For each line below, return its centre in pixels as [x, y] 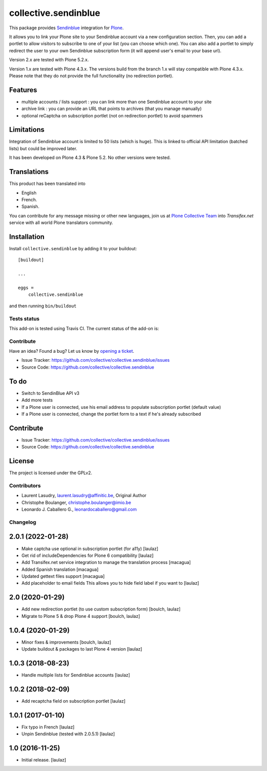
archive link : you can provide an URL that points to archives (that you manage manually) [112, 109]
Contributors [25, 486]
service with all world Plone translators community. [61, 222]
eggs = [26, 288]
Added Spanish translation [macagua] [60, 569]
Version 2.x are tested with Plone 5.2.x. [49, 60]
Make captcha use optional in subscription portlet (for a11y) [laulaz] [90, 549]
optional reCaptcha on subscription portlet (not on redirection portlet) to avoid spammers [112, 115]
